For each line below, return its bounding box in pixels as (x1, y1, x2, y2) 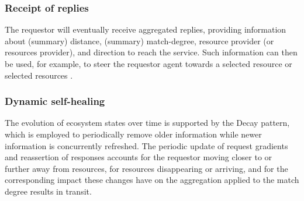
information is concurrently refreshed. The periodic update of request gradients (5, 139, 288, 151)
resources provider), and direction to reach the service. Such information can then (5, 46, 298, 58)
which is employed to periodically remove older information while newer (5, 128, 262, 140)
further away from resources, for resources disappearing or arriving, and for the (5, 162, 288, 174)
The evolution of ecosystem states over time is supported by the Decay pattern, (5, 117, 290, 129)
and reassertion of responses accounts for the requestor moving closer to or (5, 151, 272, 163)
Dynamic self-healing (5, 94, 105, 108)
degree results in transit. (5, 185, 92, 197)
